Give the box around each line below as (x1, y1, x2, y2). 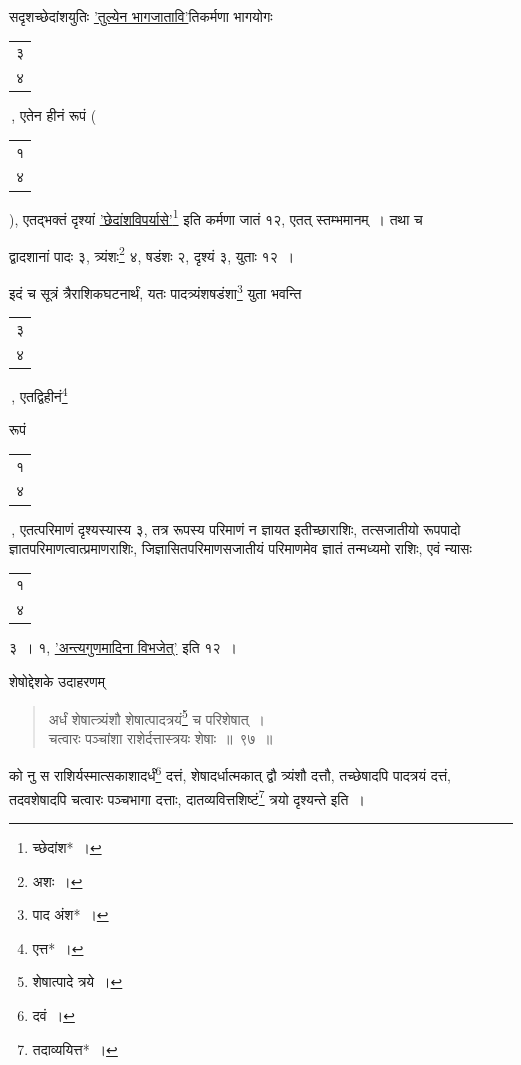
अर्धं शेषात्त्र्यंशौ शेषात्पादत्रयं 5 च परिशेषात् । (48, 705, 265, 729)
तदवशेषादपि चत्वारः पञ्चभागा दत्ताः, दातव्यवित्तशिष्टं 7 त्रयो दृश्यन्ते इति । (9, 785, 365, 809)
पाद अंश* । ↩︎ (32, 904, 109, 925)
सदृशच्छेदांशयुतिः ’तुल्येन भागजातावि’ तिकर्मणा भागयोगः (9, 6, 273, 26)
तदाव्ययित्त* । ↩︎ (32, 1038, 118, 1059)
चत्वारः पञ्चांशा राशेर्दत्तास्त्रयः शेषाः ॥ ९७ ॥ (48, 727, 273, 748)
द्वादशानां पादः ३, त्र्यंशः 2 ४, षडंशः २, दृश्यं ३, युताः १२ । (9, 242, 295, 266)
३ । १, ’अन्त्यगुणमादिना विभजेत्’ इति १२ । (9, 637, 237, 658)
